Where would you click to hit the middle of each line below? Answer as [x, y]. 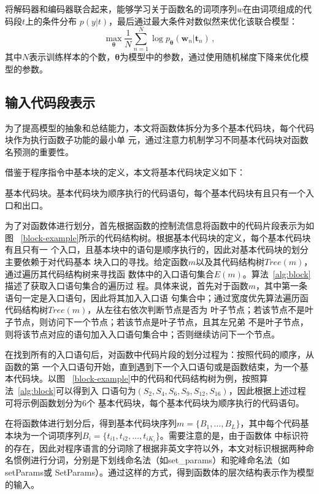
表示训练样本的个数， [72, 57]
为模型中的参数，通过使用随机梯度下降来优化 [210, 57]
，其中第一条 [281, 286]
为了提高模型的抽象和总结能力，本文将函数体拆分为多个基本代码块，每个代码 [159, 127]
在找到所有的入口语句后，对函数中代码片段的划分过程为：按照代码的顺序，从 [159, 354]
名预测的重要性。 [39, 151]
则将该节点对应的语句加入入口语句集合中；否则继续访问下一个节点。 [142, 334]
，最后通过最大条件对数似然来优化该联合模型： [203, 21]
